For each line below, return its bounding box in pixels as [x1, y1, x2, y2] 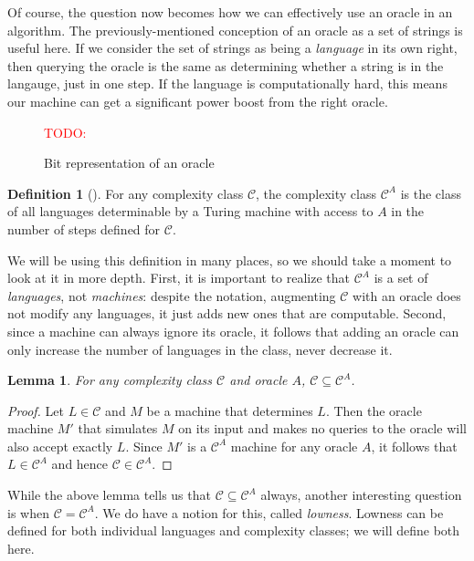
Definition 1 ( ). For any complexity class [7, 183, 244, 203]
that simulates [78, 419, 158, 438]
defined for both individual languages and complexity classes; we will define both [7, 521, 460, 540]
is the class [400, 183, 461, 203]
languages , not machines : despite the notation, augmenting [7, 286, 336, 305]
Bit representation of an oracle [44, 153, 215, 172]
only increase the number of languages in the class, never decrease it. [7, 339, 393, 358]
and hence [51, 454, 109, 473]
